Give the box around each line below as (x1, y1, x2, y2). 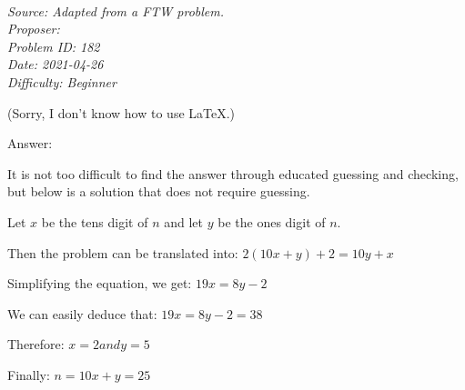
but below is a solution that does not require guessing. (7, 182, 310, 201)
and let (164, 212, 204, 231)
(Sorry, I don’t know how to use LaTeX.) (7, 103, 236, 122)
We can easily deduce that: (7, 304, 157, 323)
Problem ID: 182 (7, 36, 100, 55)
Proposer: (7, 19, 60, 38)
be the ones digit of (217, 212, 326, 231)
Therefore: (7, 335, 65, 354)
